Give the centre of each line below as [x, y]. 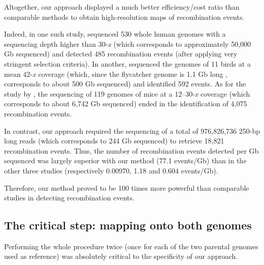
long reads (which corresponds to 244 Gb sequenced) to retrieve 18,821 [114, 141]
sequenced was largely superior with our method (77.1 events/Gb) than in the [125, 160]
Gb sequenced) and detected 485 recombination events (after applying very [121, 54]
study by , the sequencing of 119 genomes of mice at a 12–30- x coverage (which [127, 93]
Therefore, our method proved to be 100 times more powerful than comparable [127, 187]
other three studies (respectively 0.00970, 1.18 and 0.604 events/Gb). [111, 170]
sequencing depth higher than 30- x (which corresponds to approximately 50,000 [128, 43]
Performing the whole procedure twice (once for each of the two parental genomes [131, 246]
